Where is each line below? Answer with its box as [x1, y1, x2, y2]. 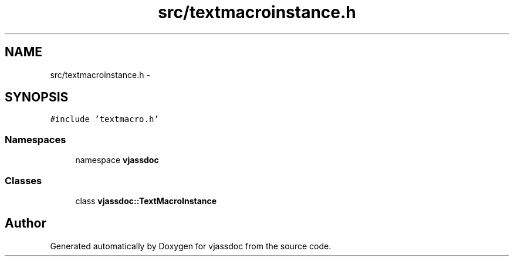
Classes [5, 174, 42, 187]
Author [5, 216, 46, 231]
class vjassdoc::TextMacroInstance [75, 195, 217, 206]
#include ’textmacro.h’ [50, 114, 159, 124]
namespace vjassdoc [75, 155, 159, 165]
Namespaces [5, 133, 66, 145]
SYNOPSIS [5, 90, 69, 105]
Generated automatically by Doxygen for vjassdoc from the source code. [50, 240, 332, 251]
